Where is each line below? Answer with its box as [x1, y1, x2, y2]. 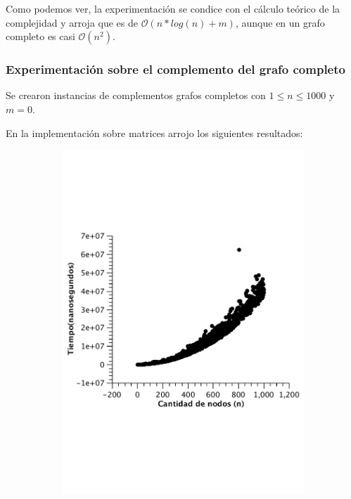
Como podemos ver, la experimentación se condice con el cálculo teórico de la [6, 1, 340, 15]
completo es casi [6, 29, 75, 44]
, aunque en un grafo [235, 15, 325, 30]
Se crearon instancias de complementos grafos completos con [6, 88, 266, 103]
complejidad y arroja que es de [6, 15, 138, 30]
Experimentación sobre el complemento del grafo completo [6, 60, 345, 78]
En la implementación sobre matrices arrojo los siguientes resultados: [6, 125, 303, 140]
